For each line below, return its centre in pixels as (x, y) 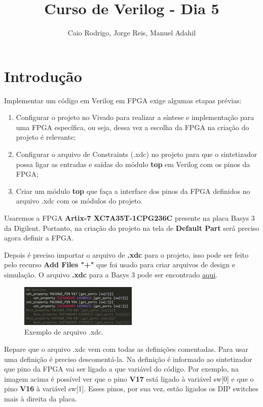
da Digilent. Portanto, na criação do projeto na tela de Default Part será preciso (132, 228)
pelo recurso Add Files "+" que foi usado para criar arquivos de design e (120, 264)
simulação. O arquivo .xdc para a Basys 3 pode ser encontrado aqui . (111, 274)
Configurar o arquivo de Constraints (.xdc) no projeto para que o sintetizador (137, 154)
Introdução (43, 76)
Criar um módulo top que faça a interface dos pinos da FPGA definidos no (133, 191)
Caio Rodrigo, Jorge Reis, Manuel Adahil (132, 33)
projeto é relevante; (46, 137)
